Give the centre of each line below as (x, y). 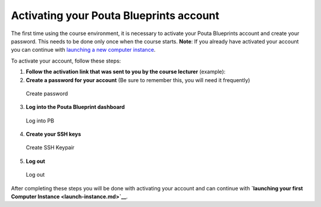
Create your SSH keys (53, 134)
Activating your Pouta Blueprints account (115, 15)
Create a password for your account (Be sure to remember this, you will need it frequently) (138, 80)
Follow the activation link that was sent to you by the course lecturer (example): (126, 72)
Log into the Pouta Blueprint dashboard (75, 107)
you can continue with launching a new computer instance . (83, 50)
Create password (47, 93)
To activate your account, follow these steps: (66, 61)
